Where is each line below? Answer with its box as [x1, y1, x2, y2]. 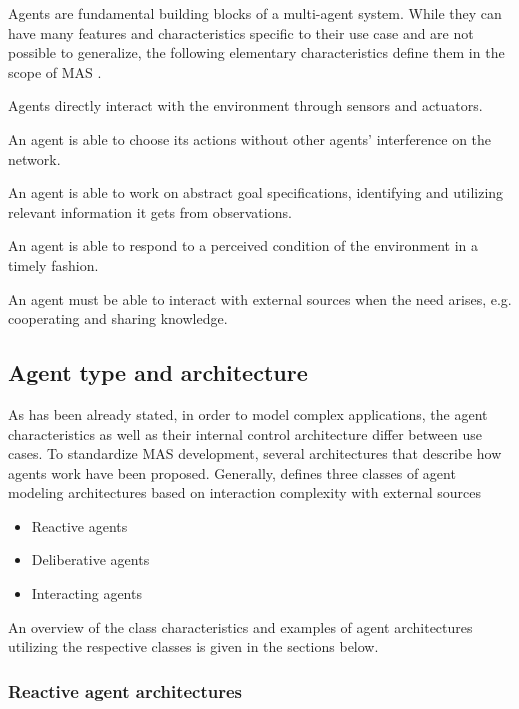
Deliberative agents [31, 549, 150, 570]
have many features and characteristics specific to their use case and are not [8, 22, 474, 43]
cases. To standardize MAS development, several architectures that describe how [8, 443, 502, 464]
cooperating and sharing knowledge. [8, 308, 228, 329]
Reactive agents [31, 515, 128, 536]
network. [8, 148, 61, 169]
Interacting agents [31, 583, 142, 604]
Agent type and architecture [8, 357, 308, 388]
